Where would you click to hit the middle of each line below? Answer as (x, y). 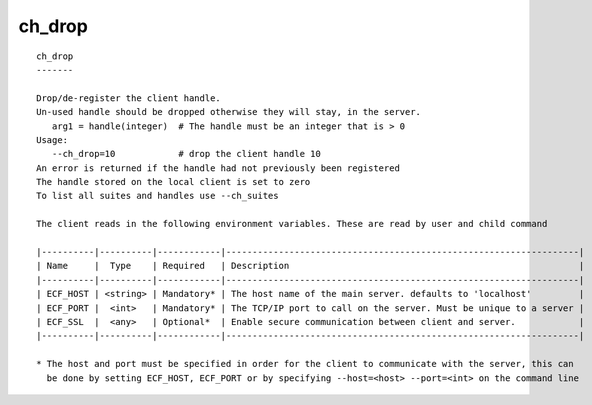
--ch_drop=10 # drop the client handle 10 (186, 154)
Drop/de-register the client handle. (129, 98)
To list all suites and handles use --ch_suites (157, 196)
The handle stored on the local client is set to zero (173, 182)
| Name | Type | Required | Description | (310, 266)
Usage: (52, 139)
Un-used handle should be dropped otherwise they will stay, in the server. (229, 112)
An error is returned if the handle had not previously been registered (218, 168)
